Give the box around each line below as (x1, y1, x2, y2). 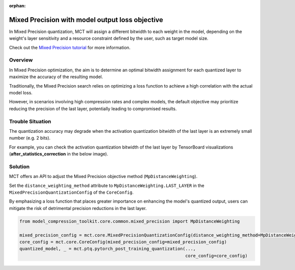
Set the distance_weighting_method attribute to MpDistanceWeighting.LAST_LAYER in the (9, 182, 205, 188)
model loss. (9, 90, 33, 95)
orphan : (9, 3, 26, 8)
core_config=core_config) (185, 253, 248, 258)
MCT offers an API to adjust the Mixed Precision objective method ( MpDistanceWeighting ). (9, 174, 198, 180)
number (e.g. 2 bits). (9, 135, 51, 141)
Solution (9, 163, 30, 170)
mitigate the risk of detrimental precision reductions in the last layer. (9, 205, 147, 211)
